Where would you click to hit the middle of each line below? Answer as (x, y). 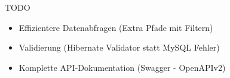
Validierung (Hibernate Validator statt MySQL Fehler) (119, 47)
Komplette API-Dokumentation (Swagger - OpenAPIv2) (122, 67)
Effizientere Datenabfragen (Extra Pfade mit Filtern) (116, 27)
